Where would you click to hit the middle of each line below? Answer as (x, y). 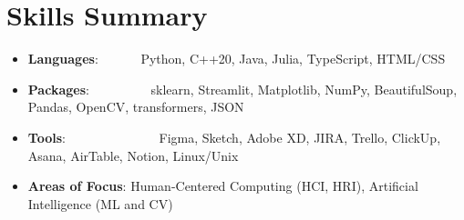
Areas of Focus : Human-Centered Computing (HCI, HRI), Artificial (223, 186)
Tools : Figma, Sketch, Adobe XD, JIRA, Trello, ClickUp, (234, 137)
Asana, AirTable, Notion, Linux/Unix (133, 155)
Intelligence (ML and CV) (100, 203)
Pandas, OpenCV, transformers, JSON (136, 107)
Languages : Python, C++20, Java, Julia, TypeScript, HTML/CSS (237, 59)
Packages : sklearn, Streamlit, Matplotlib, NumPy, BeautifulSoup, (242, 89)
